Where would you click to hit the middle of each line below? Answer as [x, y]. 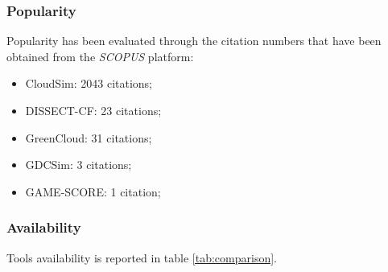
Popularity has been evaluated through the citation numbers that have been [194, 41]
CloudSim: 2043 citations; [89, 83]
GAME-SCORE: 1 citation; [93, 191]
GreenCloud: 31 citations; [89, 137]
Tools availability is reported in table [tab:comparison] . [142, 257]
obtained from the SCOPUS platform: [100, 56]
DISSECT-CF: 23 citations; [93, 110]
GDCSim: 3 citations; [78, 165]
